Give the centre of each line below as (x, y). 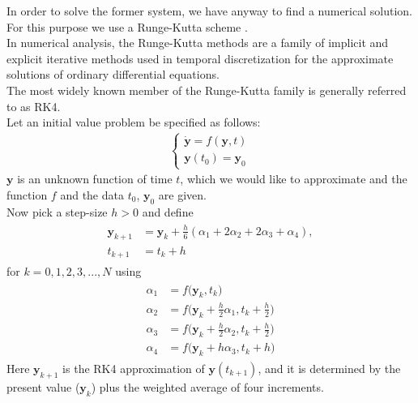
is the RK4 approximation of (134, 368)
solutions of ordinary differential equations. (113, 74)
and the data (92, 194)
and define (168, 211)
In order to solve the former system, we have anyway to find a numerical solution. (209, 11)
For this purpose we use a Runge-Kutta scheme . (127, 26)
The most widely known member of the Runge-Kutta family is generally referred (207, 90)
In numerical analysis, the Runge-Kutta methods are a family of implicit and (198, 43)
